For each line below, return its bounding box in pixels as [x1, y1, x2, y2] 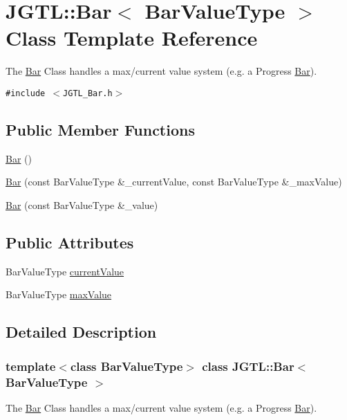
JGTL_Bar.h [63, 88, 113, 98]
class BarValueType [70, 357, 183, 374]
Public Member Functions [6, 118, 195, 140]
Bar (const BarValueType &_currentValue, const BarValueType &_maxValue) [6, 174, 342, 189]
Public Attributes [6, 231, 134, 253]
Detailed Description [6, 321, 157, 343]
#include [6, 88, 46, 98]
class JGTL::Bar [202, 357, 294, 374]
